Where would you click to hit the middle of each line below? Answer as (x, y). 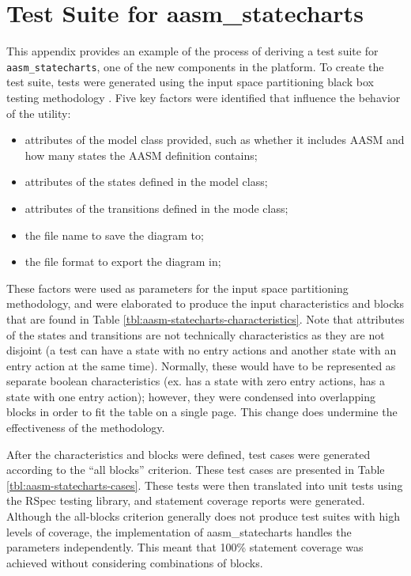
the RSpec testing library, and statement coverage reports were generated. (186, 500)
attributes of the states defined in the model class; (146, 182)
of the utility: (39, 113)
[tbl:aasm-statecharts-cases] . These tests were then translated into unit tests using (205, 485)
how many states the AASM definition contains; (141, 155)
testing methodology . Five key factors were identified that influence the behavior (204, 97)
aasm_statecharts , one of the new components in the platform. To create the (195, 66)
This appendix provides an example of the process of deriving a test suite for (192, 51)
